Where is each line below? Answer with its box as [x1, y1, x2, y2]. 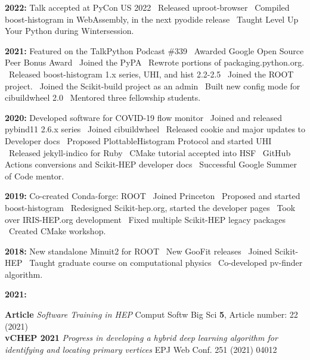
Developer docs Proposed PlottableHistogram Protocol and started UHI [5, 134, 272, 147]
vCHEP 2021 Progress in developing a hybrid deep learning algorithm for [5, 331, 278, 344]
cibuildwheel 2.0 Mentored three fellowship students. [5, 91, 201, 104]
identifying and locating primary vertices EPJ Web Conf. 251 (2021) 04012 [5, 343, 277, 355]
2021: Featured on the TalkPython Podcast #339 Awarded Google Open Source [5, 44, 304, 57]
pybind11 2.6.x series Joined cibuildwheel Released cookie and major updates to [5, 123, 306, 135]
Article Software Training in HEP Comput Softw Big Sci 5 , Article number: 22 [5, 308, 298, 321]
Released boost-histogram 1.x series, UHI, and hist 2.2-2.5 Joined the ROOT [8, 67, 294, 80]
